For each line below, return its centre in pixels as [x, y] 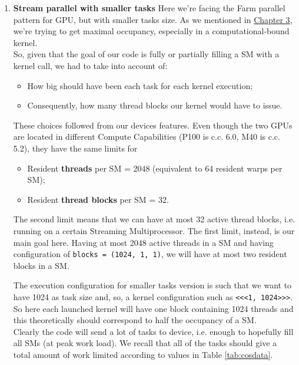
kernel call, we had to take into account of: [90, 65]
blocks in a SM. [41, 265]
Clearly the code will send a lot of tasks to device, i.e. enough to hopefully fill [153, 331]
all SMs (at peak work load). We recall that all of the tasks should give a [145, 343]
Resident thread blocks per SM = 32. [98, 199]
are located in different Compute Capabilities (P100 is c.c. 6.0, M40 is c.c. [147, 137]
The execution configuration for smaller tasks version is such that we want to [152, 285]
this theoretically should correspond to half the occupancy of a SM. [135, 320]
